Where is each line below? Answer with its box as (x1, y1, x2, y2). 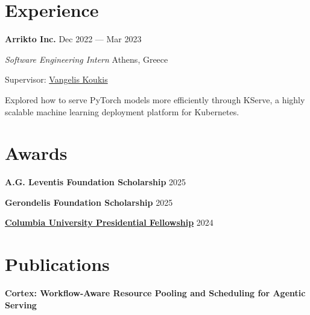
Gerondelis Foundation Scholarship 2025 (5, 196, 173, 208)
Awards (5, 141, 68, 165)
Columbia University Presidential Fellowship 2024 (5, 216, 214, 229)
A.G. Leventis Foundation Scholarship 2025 (5, 176, 186, 188)
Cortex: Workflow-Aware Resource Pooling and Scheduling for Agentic (5, 287, 306, 299)
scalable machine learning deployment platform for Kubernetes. (5, 105, 239, 118)
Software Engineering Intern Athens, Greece (5, 52, 168, 65)
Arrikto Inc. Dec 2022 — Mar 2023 (5, 33, 142, 45)
